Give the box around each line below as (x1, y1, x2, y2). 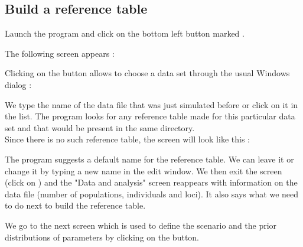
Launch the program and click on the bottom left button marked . (5, 27, 245, 40)
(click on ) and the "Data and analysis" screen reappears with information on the (5, 176, 298, 188)
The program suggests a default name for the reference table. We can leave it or (5, 152, 294, 165)
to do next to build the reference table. (5, 199, 146, 212)
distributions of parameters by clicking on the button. (5, 230, 199, 243)
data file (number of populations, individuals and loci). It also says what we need (5, 187, 299, 200)
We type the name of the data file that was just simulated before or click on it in (5, 98, 298, 110)
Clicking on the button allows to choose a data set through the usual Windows (5, 67, 290, 79)
